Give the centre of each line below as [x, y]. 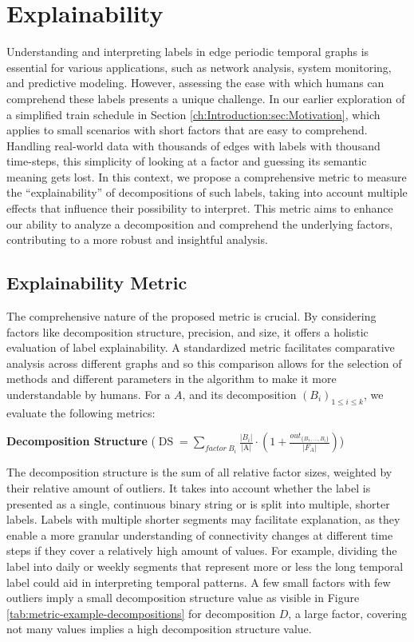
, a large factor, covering [348, 613]
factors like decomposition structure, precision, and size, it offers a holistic [187, 331]
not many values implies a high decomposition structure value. [159, 629]
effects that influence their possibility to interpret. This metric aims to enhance [200, 208]
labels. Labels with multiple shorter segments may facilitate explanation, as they [203, 519]
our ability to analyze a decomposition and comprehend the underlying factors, [200, 223]
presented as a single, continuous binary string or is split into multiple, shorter [198, 503]
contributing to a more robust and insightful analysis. [137, 239]
